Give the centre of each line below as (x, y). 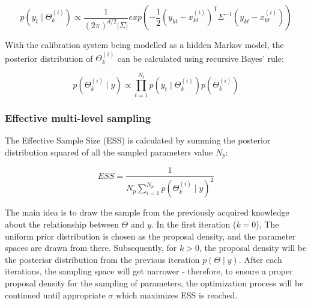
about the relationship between (62, 224)
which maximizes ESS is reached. (177, 294)
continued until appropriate (55, 294)
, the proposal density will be (253, 248)
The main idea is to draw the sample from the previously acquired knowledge (147, 212)
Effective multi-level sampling (78, 117)
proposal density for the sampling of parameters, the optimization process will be (154, 283)
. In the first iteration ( (194, 224)
